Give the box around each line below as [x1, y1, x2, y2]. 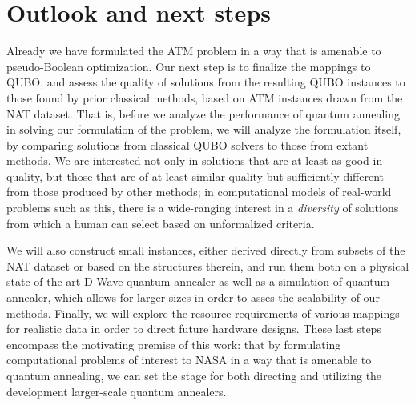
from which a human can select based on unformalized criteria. [6, 215, 315, 231]
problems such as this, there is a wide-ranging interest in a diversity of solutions [6, 199, 399, 216]
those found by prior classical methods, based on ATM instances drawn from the [6, 89, 403, 106]
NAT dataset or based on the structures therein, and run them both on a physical [6, 257, 409, 274]
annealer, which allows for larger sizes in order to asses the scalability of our [6, 289, 380, 306]
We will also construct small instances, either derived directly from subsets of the [6, 242, 405, 259]
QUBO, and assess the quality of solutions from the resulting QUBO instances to [6, 74, 405, 90]
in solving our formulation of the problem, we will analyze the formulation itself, [6, 121, 401, 138]
